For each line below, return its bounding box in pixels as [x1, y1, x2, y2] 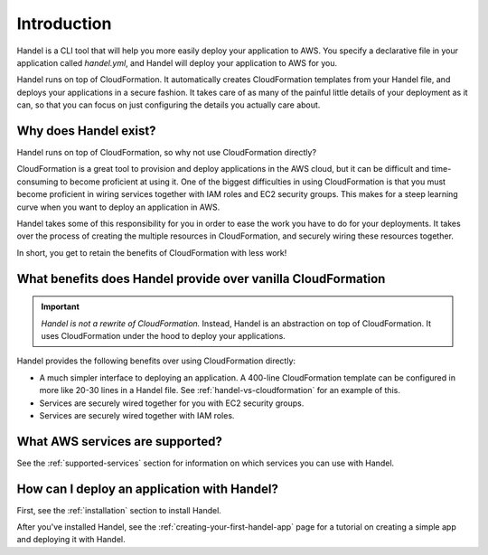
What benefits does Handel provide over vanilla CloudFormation [16, 271, 386, 287]
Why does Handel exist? [16, 123, 157, 138]
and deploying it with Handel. [16, 534, 126, 545]
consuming [16, 176, 59, 187]
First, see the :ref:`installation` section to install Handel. [16, 504, 221, 515]
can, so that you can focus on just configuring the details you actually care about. [16, 99, 321, 110]
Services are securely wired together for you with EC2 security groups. [39, 398, 305, 409]
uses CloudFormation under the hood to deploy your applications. [41, 330, 286, 341]
